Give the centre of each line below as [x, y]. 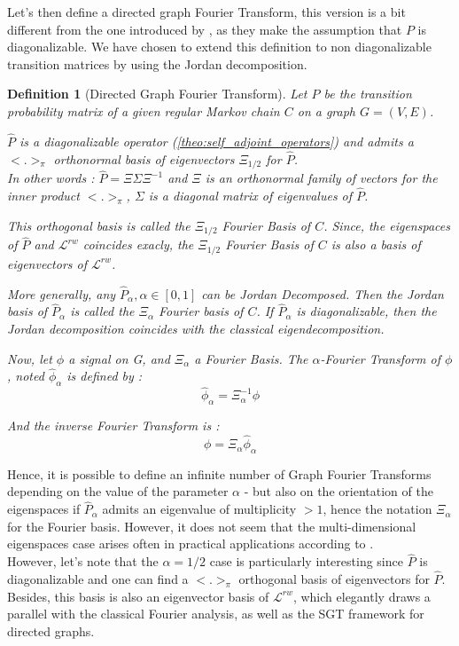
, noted [26, 376]
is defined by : [105, 376]
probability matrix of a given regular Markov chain [144, 110]
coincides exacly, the [138, 244]
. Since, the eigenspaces [387, 225]
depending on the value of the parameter [118, 491]
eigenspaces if [44, 509]
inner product [43, 196]
